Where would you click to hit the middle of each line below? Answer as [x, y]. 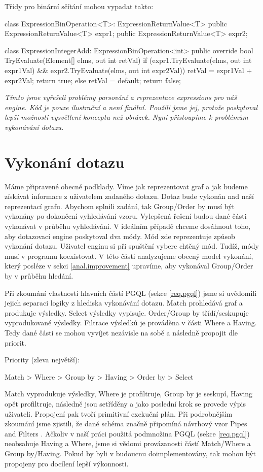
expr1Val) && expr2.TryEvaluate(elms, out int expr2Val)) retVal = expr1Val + [128, 70]
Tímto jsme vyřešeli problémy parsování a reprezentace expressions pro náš [121, 97]
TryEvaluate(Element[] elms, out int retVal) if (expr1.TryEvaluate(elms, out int [128, 60]
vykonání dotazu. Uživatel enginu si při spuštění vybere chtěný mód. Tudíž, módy [132, 246]
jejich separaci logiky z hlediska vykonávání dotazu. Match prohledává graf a [124, 303]
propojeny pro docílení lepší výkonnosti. [67, 463]
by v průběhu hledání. [39, 276]
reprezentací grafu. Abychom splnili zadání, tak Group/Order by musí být [120, 206]
